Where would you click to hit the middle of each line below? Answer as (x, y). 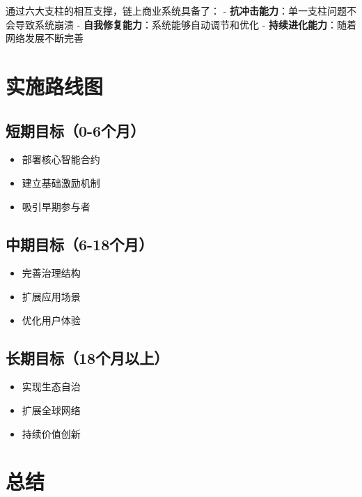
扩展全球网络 (51, 410)
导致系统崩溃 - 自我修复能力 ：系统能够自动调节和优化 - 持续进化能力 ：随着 (186, 24)
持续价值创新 (51, 433)
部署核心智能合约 (61, 159)
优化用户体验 (51, 320)
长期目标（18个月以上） (87, 357)
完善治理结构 (51, 273)
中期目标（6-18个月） (80, 244)
